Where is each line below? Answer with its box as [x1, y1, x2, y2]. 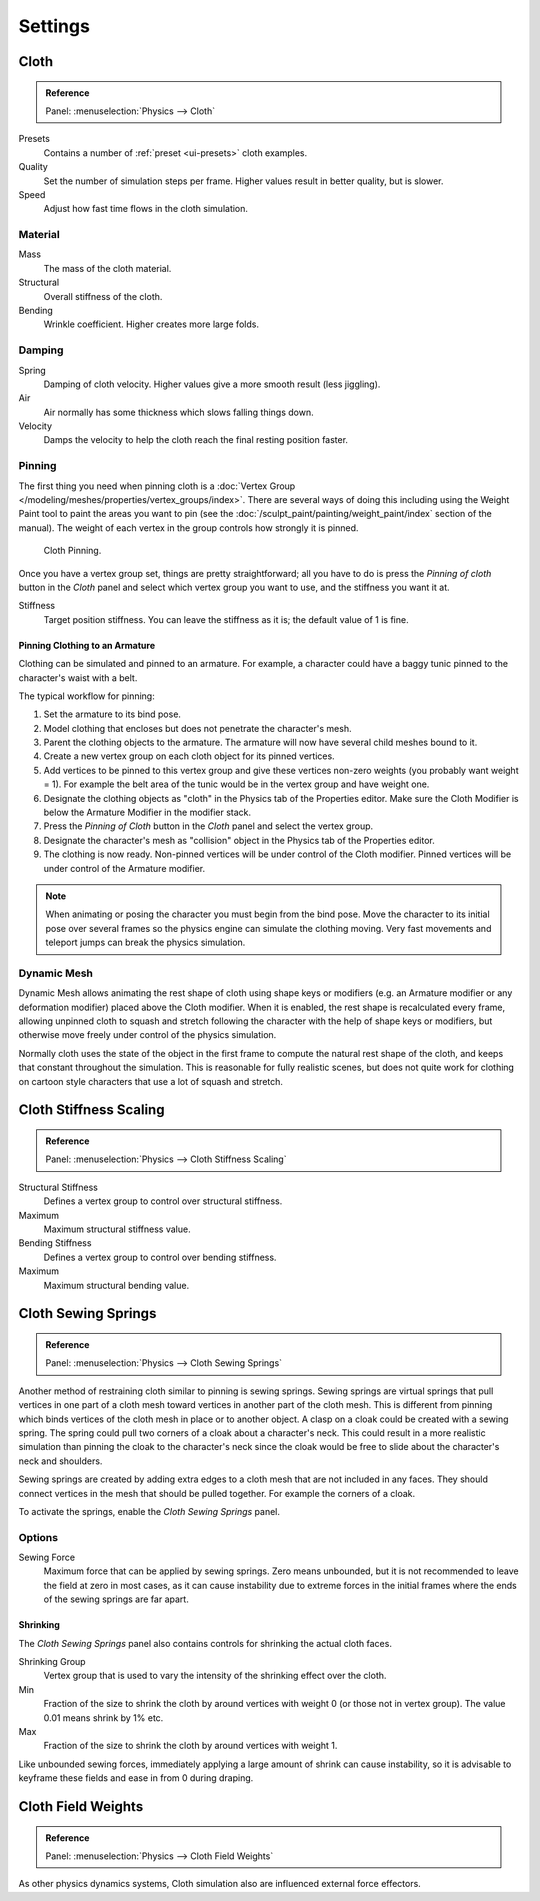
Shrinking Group [18, 1655, 86, 1667]
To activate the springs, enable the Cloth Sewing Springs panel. [18, 1505, 280, 1517]
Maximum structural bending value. [43, 1279, 190, 1291]
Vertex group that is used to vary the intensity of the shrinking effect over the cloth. [43, 1670, 387, 1682]
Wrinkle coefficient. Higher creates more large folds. [43, 318, 260, 330]
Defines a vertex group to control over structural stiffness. [43, 1195, 283, 1207]
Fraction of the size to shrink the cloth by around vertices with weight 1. [43, 1740, 338, 1752]
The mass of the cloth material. [43, 262, 172, 274]
